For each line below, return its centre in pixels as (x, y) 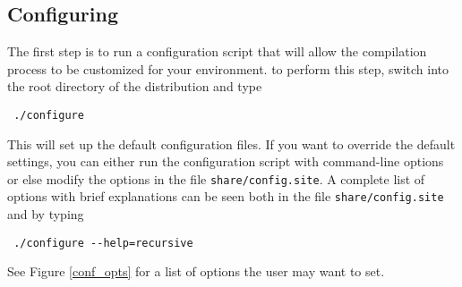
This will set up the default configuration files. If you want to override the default (231, 143)
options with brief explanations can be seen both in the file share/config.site (226, 196)
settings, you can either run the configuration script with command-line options (226, 161)
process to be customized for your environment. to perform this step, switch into (228, 68)
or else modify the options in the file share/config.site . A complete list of (216, 178)
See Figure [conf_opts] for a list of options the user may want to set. (196, 271)
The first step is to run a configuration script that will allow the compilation (217, 51)
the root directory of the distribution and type (135, 86)
